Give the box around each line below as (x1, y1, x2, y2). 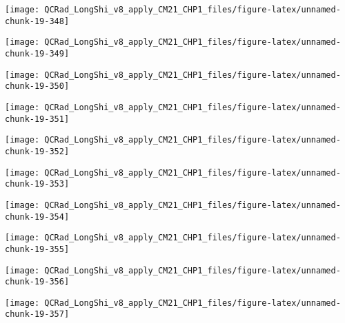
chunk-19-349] (5, 48, 70, 59)
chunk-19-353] (5, 179, 70, 189)
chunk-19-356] (5, 277, 70, 287)
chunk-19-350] (5, 81, 70, 92)
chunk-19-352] (5, 146, 70, 156)
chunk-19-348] (5, 16, 70, 26)
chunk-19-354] (5, 211, 70, 222)
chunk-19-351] (5, 114, 70, 124)
